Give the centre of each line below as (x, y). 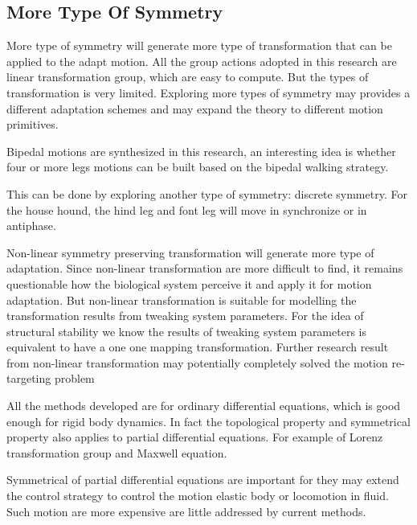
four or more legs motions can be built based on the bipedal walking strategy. (198, 167)
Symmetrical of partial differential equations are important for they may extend (203, 480)
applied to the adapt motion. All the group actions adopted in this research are (202, 61)
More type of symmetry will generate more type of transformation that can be (199, 45)
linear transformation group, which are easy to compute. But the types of (188, 77)
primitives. (33, 124)
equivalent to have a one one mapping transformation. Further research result (198, 347)
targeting (29, 378)
